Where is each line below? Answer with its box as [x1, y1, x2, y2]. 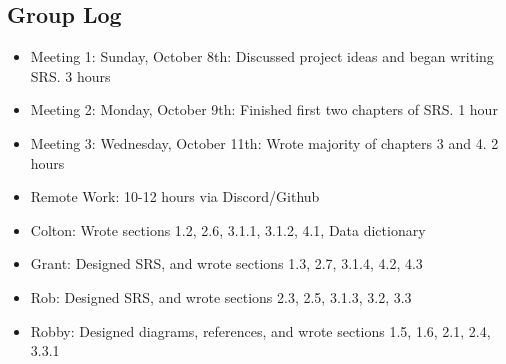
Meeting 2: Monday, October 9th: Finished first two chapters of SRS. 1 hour [30, 99, 498, 120]
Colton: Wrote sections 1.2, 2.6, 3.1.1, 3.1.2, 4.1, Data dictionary [30, 219, 426, 240]
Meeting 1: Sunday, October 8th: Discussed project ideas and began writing [30, 46, 494, 67]
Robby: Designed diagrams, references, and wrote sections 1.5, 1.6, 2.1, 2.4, [30, 320, 491, 341]
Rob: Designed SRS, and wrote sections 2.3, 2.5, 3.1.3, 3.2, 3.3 [30, 286, 412, 307]
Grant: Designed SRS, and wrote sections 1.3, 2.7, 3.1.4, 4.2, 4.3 [30, 253, 423, 274]
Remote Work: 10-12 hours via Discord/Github [30, 186, 320, 207]
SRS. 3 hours [30, 65, 111, 86]
